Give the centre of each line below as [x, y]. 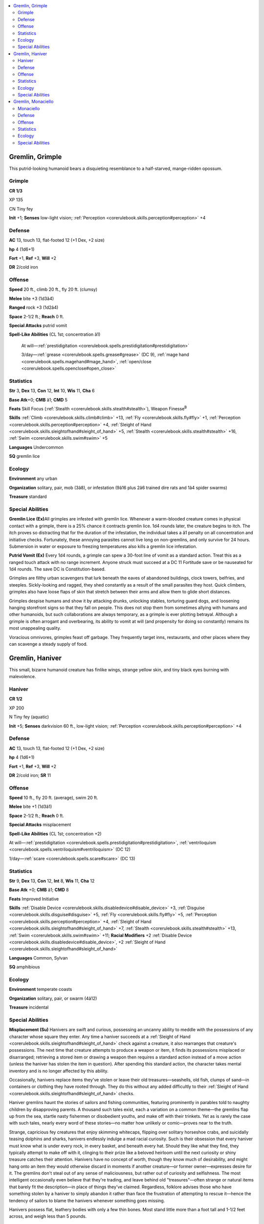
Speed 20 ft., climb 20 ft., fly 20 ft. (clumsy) [53, 289]
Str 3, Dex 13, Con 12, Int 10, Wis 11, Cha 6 [52, 391]
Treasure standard [28, 496]
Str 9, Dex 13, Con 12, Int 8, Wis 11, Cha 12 [52, 881]
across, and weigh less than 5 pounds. [48, 1216]
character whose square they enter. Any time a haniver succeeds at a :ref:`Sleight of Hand [100, 1036]
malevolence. [22, 677]
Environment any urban [33, 479]
